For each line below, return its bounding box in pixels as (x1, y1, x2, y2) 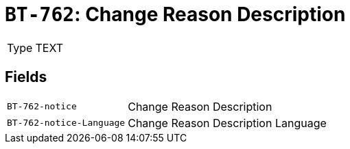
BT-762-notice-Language (7, 118, 126, 128)
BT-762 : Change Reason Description (5, 3, 346, 26)
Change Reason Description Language (128, 116, 327, 130)
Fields (5, 68, 47, 86)
